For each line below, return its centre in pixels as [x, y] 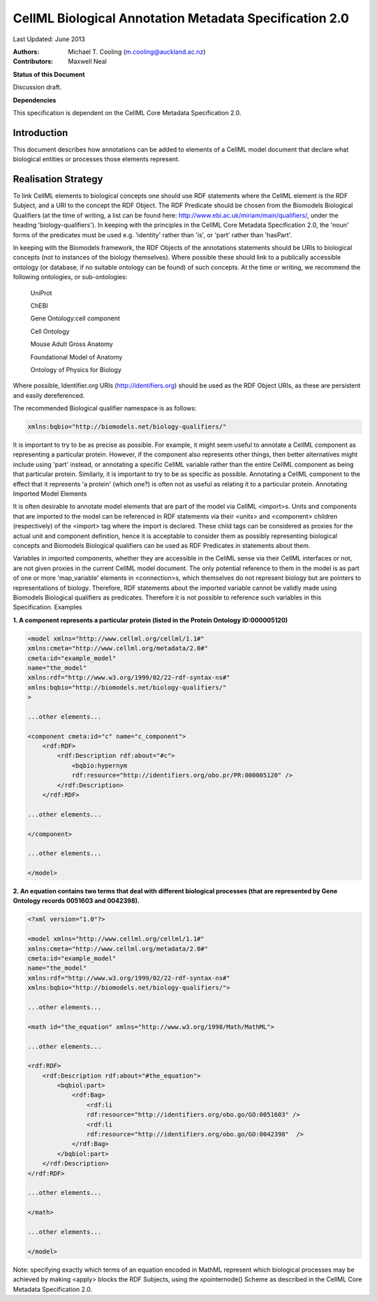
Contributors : [33, 61]
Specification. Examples [47, 607]
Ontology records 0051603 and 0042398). [76, 901]
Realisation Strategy [58, 179]
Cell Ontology [50, 331]
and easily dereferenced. [49, 395]
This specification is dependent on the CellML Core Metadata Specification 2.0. [127, 112]
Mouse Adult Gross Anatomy [72, 344]
